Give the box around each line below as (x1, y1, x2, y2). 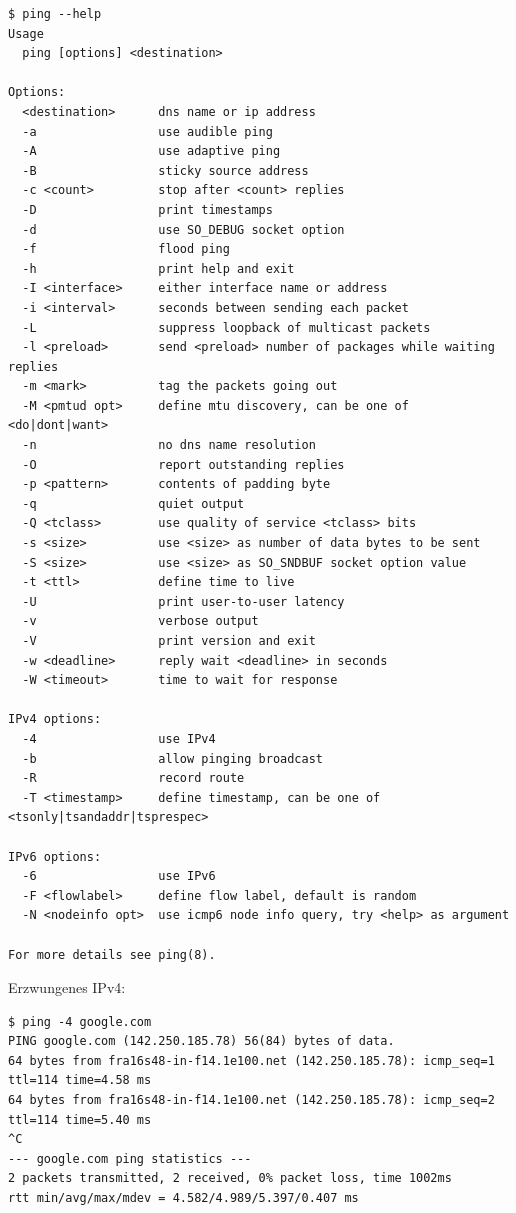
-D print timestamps (22, 202, 273, 217)
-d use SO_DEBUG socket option (22, 222, 345, 237)
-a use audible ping (22, 124, 273, 139)
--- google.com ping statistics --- (8, 1151, 252, 1166)
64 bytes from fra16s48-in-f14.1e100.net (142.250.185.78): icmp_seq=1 (8, 1053, 495, 1068)
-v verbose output (22, 614, 259, 629)
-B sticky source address (22, 163, 309, 178)
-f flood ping (22, 242, 230, 257)
